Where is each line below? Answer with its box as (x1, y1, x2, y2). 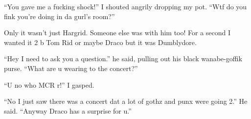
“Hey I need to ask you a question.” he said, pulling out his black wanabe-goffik (4, 53, 242, 64)
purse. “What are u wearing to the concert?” (4, 63, 138, 73)
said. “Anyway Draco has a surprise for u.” (4, 105, 132, 116)
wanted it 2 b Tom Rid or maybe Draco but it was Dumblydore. (4, 37, 197, 47)
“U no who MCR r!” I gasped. (4, 79, 94, 90)
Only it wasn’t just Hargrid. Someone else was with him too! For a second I (4, 27, 231, 38)
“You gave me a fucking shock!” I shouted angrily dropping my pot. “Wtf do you (4, 1, 247, 11)
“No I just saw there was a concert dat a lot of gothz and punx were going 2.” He (4, 96, 248, 106)
